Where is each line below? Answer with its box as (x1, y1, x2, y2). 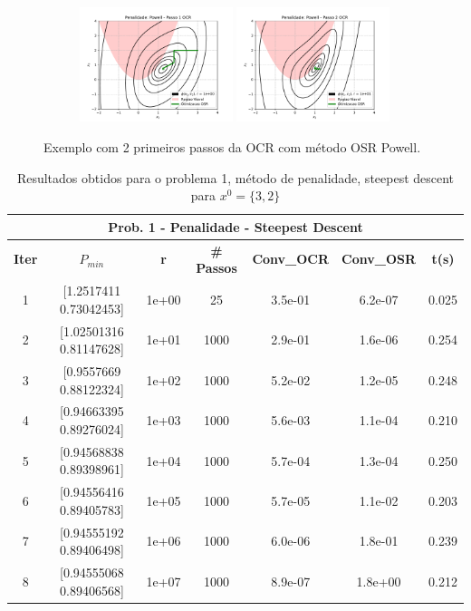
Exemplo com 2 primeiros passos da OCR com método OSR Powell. (43, 138, 421, 156)
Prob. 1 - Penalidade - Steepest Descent (108, 217, 363, 236)
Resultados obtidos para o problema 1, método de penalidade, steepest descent (16, 168, 455, 187)
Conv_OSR (341, 249, 417, 268)
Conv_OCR (252, 249, 330, 268)
